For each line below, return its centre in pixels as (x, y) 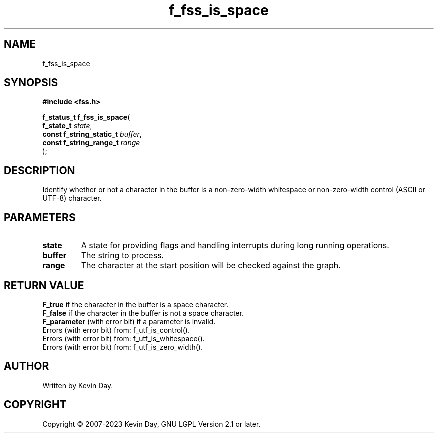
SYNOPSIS (31, 83)
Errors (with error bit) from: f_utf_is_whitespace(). (124, 338)
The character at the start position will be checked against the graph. (211, 266)
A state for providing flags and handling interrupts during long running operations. (235, 246)
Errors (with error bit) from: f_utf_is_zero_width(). (123, 347)
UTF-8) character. (72, 198)
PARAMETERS (40, 217)
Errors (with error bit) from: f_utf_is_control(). (116, 330)
